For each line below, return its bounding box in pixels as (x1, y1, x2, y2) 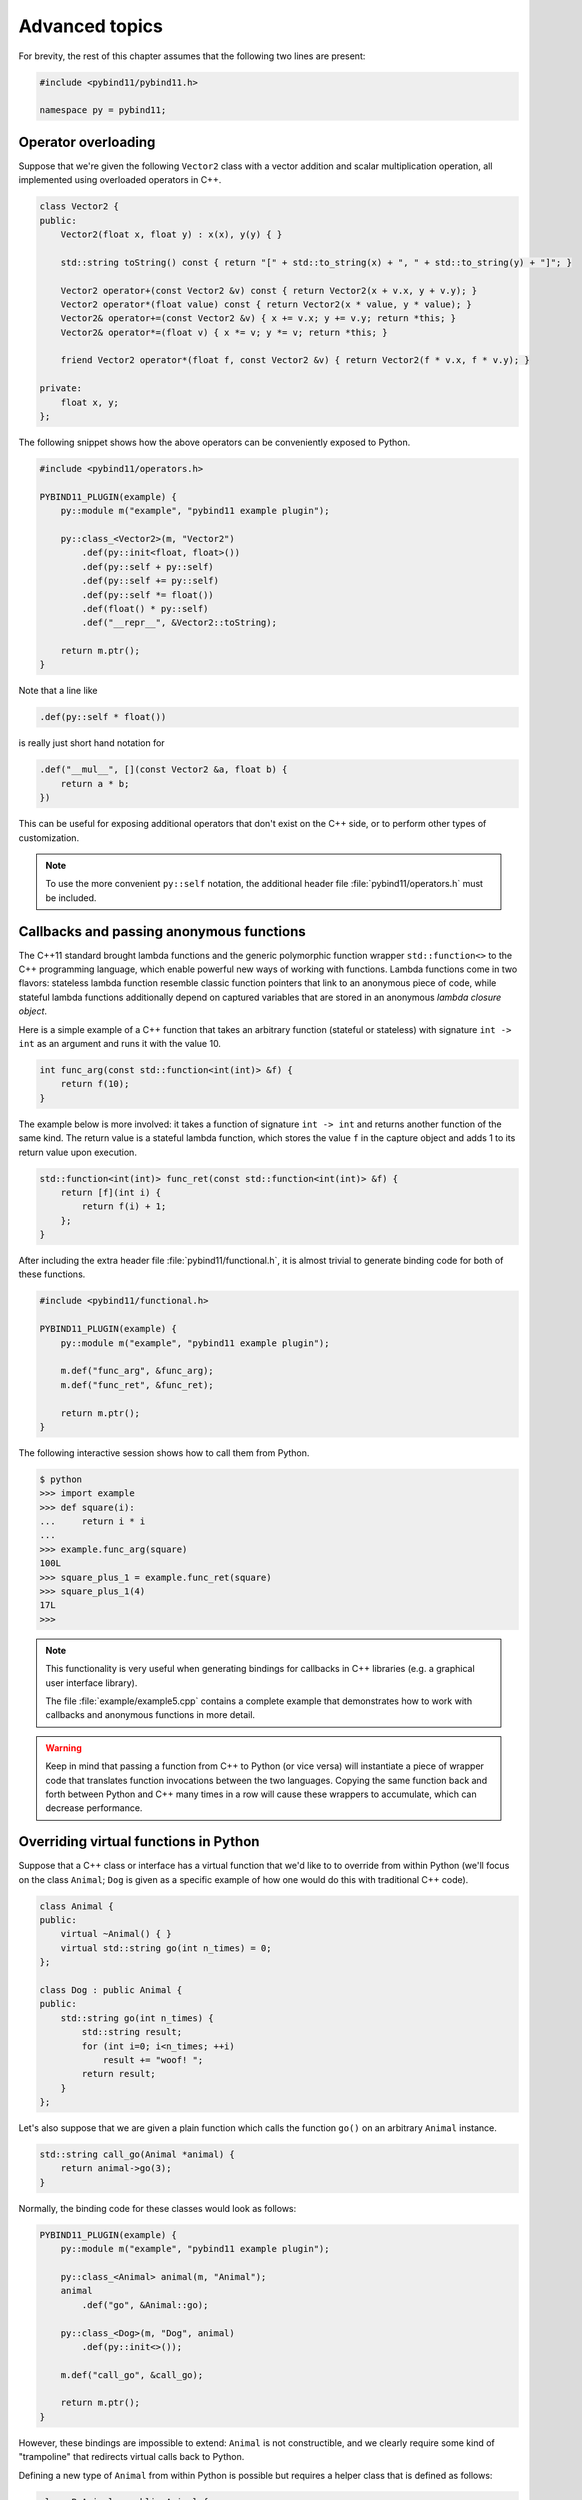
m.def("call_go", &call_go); (60, 2369, 204, 2380)
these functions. (18, 1268, 86, 1280)
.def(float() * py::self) (81, 603, 209, 614)
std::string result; (81, 2026, 183, 2038)
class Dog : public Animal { (39, 1984, 183, 1995)
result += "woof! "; (102, 2054, 204, 2065)
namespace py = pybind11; (39, 105, 167, 116)
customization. (18, 831, 80, 844)
